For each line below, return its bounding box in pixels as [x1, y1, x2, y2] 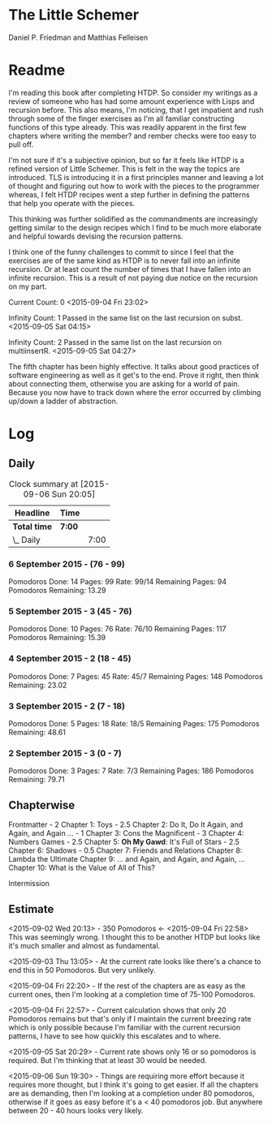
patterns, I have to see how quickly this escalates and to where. [8, 1030, 222, 1040]
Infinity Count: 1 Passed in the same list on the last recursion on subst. [8, 312, 244, 322]
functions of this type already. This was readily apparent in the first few [8, 122, 248, 131]
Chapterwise [8, 798, 76, 812]
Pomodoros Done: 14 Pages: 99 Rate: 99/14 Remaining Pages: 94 [8, 577, 227, 587]
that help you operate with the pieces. [8, 198, 136, 208]
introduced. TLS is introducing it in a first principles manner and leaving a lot [8, 172, 264, 182]
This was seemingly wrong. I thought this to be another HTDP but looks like [8, 932, 261, 942]
